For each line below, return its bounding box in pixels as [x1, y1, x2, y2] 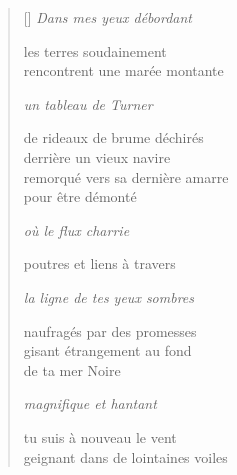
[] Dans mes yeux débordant [23, 7, 192, 27]
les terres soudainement [23, 40, 167, 61]
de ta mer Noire [23, 359, 121, 380]
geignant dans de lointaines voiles [23, 446, 228, 467]
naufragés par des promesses [23, 320, 197, 341]
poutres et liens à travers [23, 253, 176, 274]
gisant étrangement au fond [23, 340, 192, 361]
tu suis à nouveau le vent [23, 426, 177, 447]
